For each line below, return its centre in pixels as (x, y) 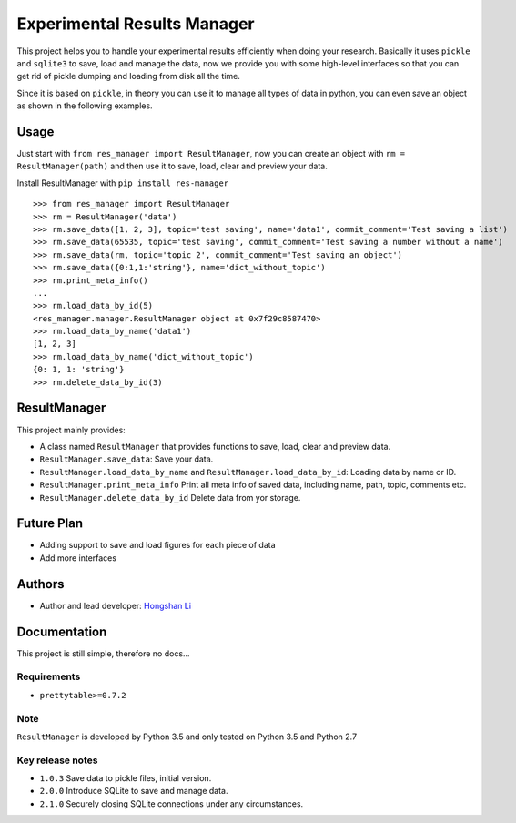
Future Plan (50, 523)
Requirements (49, 676)
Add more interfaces (78, 558)
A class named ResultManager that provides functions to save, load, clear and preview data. (215, 446)
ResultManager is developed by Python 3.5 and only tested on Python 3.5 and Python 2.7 (187, 737)
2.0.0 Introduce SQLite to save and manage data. (134, 791)
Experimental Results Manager (136, 24)
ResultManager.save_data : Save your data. (126, 459)
